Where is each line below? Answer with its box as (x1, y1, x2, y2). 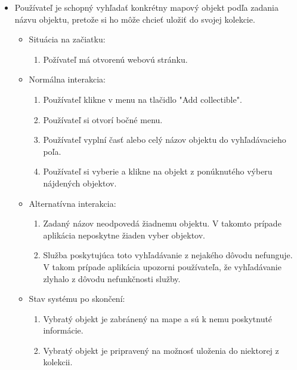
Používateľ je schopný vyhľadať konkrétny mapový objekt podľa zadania (14, 1, 279, 13)
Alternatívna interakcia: (29, 197, 116, 209)
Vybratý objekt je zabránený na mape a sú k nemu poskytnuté (43, 312, 273, 325)
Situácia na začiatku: (29, 33, 106, 45)
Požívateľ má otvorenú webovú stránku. (43, 53, 188, 65)
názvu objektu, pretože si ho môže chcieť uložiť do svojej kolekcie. (14, 13, 255, 25)
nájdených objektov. (43, 176, 117, 189)
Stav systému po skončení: (29, 292, 125, 305)
